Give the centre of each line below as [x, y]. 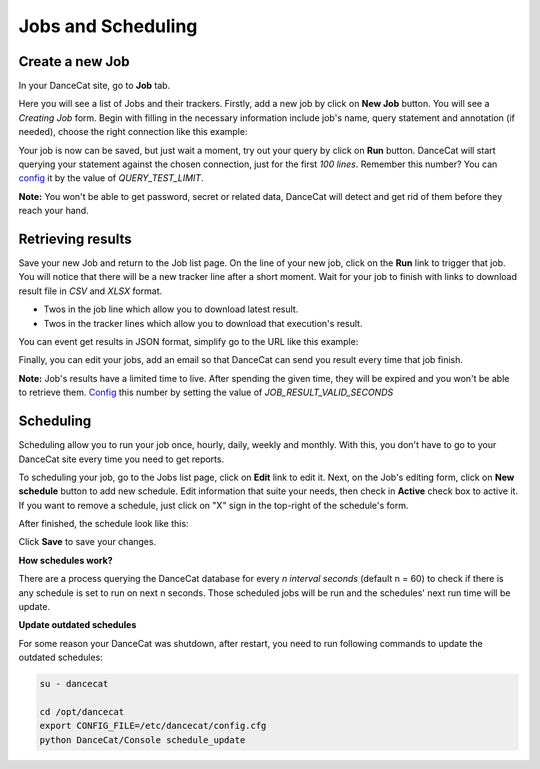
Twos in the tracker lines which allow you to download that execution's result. [203, 323]
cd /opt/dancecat [82, 711]
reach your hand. [53, 211]
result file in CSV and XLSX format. [90, 291]
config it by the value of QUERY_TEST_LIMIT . [111, 178]
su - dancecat [74, 684]
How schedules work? [66, 560]
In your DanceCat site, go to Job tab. [94, 86]
